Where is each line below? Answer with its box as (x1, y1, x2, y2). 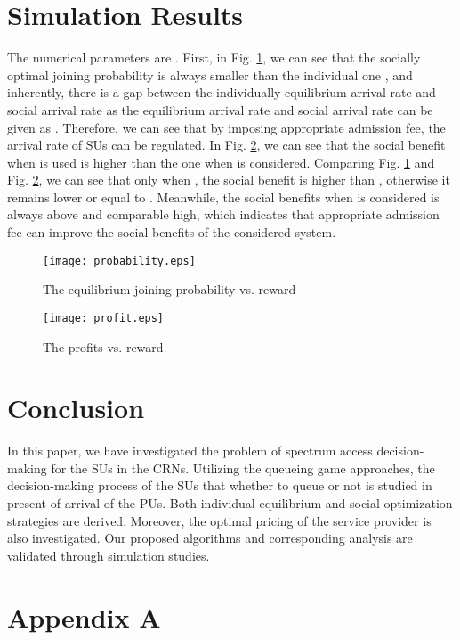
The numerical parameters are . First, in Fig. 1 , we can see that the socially (7, 48, 421, 67)
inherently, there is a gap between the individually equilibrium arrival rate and (7, 83, 436, 102)
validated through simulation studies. (7, 546, 210, 564)
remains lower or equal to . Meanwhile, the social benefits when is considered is (7, 187, 440, 206)
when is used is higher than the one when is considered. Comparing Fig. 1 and (7, 152, 435, 171)
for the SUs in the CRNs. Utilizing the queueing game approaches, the (51, 458, 435, 477)
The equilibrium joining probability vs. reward (43, 280, 296, 299)
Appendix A (7, 598, 161, 635)
